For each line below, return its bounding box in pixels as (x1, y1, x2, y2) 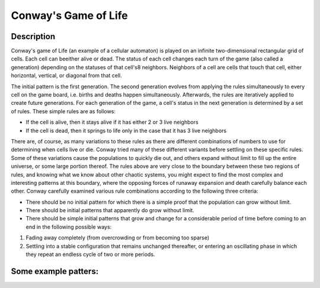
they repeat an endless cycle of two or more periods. (25, 251, 155, 258)
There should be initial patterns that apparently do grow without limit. (25, 207, 195, 214)
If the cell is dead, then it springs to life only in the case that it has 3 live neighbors (25, 127, 227, 134)
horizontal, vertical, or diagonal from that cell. (11, 72, 123, 79)
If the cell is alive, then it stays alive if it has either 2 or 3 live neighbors (25, 119, 199, 126)
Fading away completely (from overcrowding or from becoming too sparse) (25, 234, 210, 241)
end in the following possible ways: (25, 223, 112, 231)
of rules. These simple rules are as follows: (11, 107, 116, 115)
